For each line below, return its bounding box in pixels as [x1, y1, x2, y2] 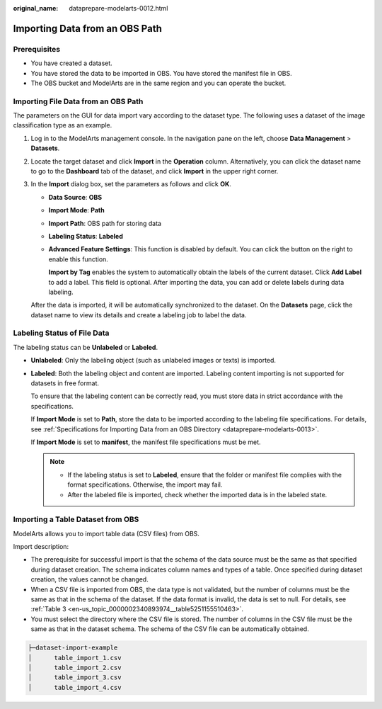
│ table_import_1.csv [28, 654, 122, 662]
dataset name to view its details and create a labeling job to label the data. [30, 310, 247, 319]
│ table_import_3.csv [28, 674, 122, 681]
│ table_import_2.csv [28, 663, 122, 671]
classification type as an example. [13, 121, 112, 130]
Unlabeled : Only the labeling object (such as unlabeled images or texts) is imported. [30, 356, 276, 365]
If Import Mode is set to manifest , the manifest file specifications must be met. [30, 438, 261, 446]
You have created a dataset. [30, 59, 112, 67]
